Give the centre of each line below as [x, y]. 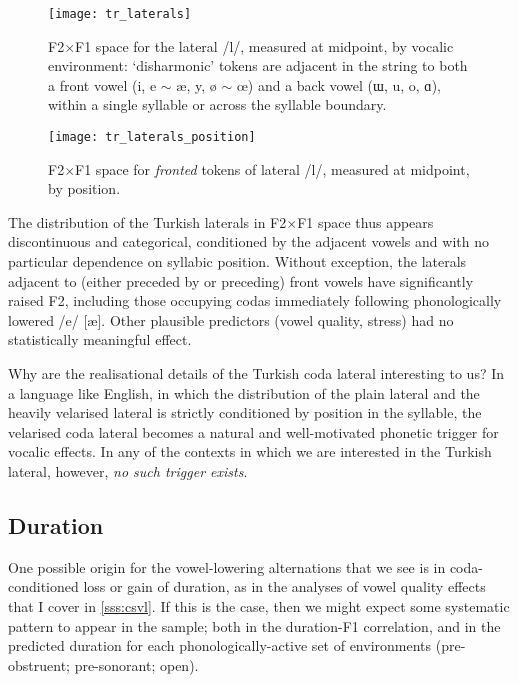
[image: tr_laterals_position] [152, 137]
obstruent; [39, 664]
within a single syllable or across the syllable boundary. [217, 104]
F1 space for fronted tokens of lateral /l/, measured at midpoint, [272, 168]
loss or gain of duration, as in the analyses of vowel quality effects [284, 586]
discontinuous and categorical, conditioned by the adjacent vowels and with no [248, 241]
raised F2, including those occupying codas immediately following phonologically [255, 300]
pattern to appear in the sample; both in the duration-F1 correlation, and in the [254, 625]
